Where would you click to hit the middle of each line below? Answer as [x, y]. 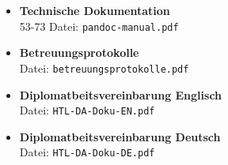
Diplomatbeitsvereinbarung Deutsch [120, 136]
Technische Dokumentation [95, 10]
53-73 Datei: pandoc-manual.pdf [99, 26]
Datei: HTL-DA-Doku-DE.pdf [87, 152]
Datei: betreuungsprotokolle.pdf [104, 67]
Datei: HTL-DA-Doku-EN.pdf [87, 110]
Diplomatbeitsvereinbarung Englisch [121, 94]
